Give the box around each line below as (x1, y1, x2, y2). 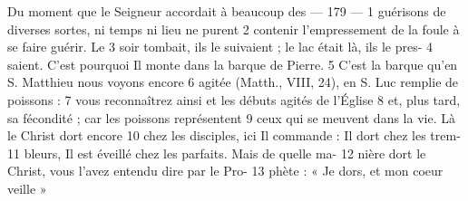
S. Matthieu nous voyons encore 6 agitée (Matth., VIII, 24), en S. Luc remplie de (7, 72, 459, 91)
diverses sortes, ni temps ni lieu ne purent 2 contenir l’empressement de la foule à (7, 19, 460, 38)
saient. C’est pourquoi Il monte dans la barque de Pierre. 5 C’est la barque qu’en (7, 54, 458, 73)
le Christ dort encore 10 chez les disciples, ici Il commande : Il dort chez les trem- (7, 126, 461, 145)
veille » (7, 178, 47, 197)
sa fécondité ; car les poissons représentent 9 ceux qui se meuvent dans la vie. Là (7, 108, 455, 127)
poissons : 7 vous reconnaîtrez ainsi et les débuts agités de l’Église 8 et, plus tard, (7, 90, 461, 109)
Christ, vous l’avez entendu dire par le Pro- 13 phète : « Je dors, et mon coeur (7, 161, 444, 180)
